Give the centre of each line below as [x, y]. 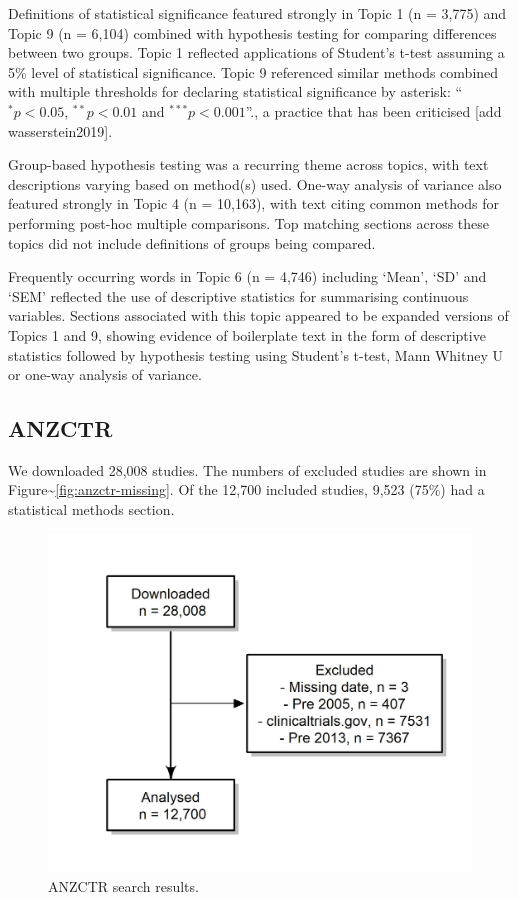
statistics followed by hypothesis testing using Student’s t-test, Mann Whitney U [255, 354]
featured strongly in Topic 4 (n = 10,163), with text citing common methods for [254, 203]
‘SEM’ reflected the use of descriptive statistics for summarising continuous [238, 295]
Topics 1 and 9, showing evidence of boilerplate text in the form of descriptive [247, 334]
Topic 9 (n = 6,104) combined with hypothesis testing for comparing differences [252, 32]
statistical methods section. [91, 509]
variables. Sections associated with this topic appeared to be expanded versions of [258, 315]
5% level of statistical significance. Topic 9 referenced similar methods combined [253, 71]
